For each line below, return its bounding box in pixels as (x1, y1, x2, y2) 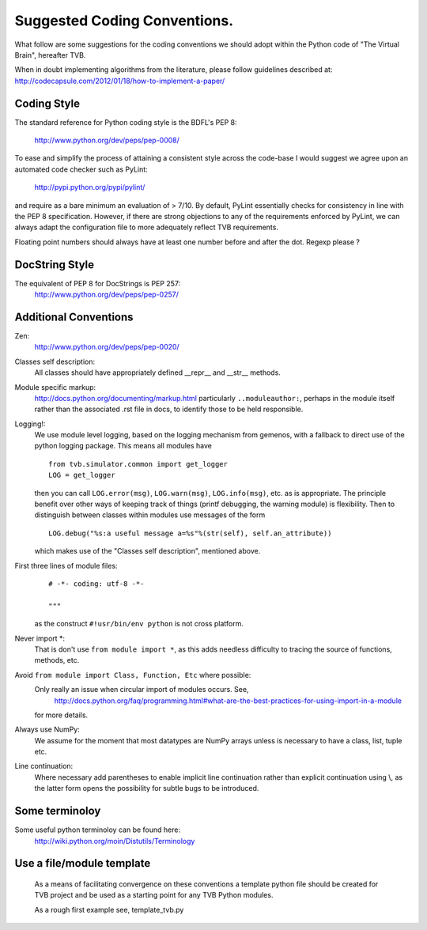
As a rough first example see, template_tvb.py (34, 905, 184, 914)
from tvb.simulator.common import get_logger (48, 459, 229, 468)
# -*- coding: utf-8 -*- (48, 579, 145, 588)
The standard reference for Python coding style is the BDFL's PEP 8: (14, 117, 237, 127)
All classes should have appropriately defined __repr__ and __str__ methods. (34, 368, 281, 377)
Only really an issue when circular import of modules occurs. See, (34, 685, 249, 694)
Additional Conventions (14, 310, 134, 323)
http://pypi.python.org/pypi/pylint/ (34, 183, 145, 192)
